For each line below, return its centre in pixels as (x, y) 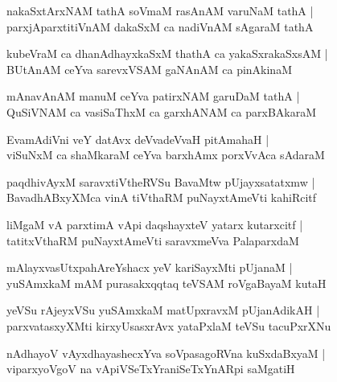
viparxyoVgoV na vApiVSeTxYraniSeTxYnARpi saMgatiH (151, 369)
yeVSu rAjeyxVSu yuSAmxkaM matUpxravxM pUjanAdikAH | (163, 310)
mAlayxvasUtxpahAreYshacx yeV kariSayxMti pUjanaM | (150, 267)
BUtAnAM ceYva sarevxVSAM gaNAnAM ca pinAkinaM (149, 69)
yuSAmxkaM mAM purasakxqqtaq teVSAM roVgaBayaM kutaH (166, 283)
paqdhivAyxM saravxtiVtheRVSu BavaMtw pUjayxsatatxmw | (161, 181)
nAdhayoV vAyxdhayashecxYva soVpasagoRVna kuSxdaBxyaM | (166, 353)
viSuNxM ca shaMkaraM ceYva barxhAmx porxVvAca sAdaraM (166, 155)
